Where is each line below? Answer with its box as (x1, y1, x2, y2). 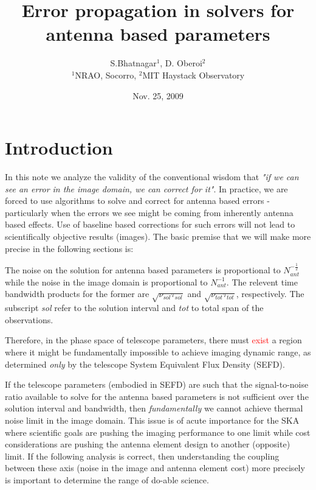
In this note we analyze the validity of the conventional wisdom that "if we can (5, 170, 299, 183)
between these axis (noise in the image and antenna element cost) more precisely (5, 461, 305, 474)
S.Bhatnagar (110, 57, 157, 69)
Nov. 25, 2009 (132, 89, 184, 102)
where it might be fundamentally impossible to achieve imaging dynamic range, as (5, 345, 311, 358)
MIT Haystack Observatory (142, 68, 245, 81)
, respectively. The (236, 287, 304, 300)
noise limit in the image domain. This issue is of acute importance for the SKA (5, 413, 300, 426)
